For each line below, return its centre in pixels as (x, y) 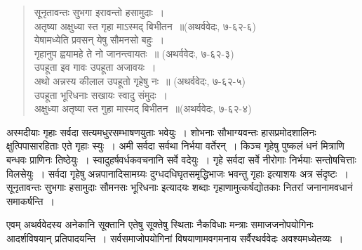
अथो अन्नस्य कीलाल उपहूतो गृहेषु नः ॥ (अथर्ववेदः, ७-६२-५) (140, 80)
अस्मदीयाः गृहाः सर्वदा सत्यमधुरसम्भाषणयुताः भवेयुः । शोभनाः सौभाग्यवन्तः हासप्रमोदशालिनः (161, 132)
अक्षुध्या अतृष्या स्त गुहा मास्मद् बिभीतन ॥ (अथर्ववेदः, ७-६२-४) (143, 108)
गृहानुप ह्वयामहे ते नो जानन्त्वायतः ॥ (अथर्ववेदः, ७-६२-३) (134, 53)
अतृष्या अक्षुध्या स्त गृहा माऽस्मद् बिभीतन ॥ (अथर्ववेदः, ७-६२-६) (145, 26)
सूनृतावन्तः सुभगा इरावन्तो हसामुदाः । (99, 12)
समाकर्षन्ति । (31, 200)
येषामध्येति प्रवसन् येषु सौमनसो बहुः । (99, 40)
